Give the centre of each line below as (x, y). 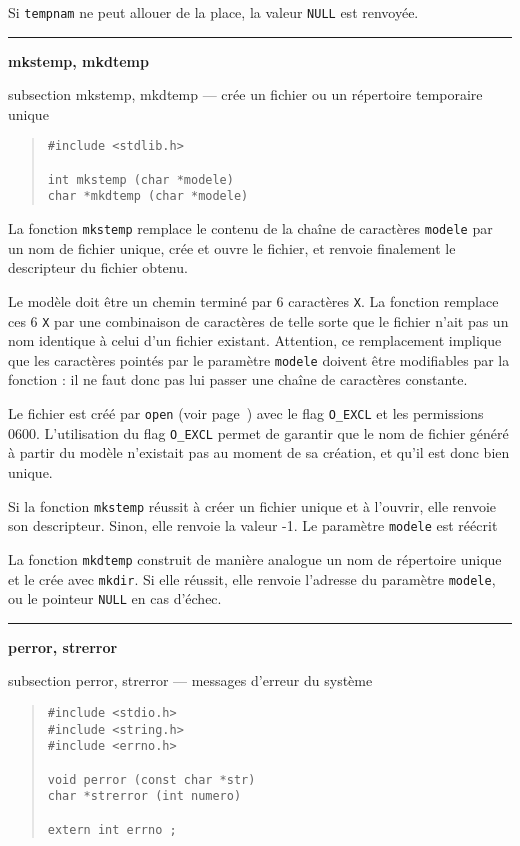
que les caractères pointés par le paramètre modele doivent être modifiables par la (259, 359)
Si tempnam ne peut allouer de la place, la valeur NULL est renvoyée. (213, 12)
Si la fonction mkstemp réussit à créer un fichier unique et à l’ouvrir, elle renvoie (252, 505)
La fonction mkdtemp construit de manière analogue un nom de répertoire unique (255, 558)
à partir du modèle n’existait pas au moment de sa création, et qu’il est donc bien (259, 452)
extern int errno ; (112, 829)
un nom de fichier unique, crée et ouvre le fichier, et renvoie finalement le (232, 247)
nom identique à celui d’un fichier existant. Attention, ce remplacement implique (255, 340)
